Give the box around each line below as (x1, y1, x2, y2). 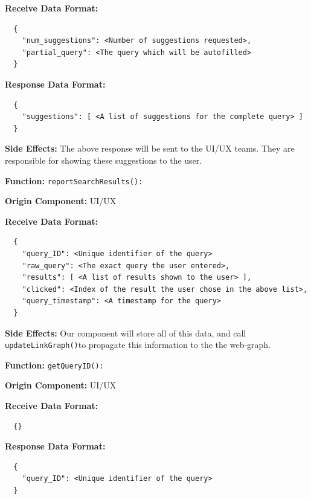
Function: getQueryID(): (5, 358, 104, 371)
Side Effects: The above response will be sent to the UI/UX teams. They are (5, 142, 295, 155)
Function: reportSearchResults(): (5, 174, 143, 187)
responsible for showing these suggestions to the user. (5, 153, 202, 166)
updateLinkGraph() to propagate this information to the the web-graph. (5, 338, 271, 351)
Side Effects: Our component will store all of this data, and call (5, 326, 246, 339)
